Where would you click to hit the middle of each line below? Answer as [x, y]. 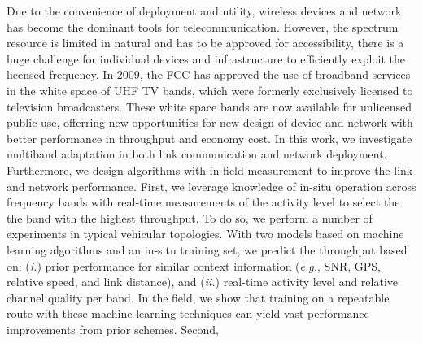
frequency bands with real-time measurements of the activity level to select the [203, 202]
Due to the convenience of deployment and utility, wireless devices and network [204, 11]
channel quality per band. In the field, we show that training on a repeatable [198, 297]
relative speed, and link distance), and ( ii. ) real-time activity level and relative [203, 282]
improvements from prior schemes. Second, [113, 329]
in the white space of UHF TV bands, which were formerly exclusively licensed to [210, 90]
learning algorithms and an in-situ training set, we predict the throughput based [207, 249]
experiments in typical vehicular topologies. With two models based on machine [205, 234]
